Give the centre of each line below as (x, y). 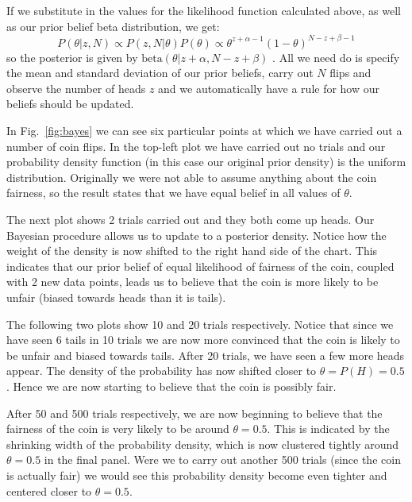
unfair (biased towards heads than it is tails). (116, 297)
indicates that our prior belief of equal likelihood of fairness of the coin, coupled (200, 266)
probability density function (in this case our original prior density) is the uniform (206, 162)
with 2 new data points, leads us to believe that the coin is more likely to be (193, 282)
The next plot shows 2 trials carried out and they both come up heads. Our (191, 220)
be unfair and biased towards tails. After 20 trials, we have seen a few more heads (206, 355)
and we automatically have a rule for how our (269, 88)
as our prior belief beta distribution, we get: (113, 26)
